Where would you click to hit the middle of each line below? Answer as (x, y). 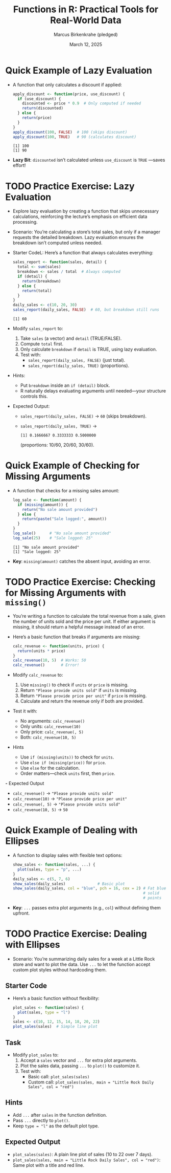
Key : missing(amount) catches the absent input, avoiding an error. (82, 561)
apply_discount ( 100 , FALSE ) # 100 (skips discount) (70, 132)
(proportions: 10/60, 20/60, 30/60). (57, 445)
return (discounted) (43, 108)
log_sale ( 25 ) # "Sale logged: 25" (53, 538)
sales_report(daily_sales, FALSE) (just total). (77, 360)
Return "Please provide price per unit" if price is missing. (83, 696)
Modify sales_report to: (38, 328)
